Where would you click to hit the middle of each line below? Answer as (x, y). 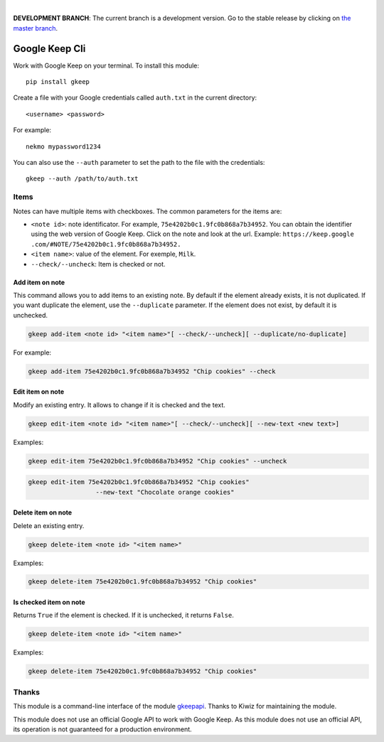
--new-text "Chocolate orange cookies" (165, 492)
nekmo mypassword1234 (63, 146)
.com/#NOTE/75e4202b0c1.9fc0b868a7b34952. (106, 244)
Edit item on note (39, 392)
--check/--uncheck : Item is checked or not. (98, 264)
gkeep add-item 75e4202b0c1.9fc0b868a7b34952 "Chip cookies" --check (152, 371)
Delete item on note (43, 512)
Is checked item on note (49, 602)
